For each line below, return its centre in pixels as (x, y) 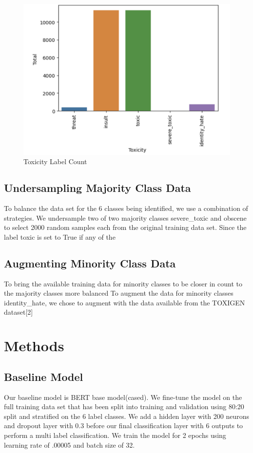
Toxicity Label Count (55, 161)
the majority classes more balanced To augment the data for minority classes (119, 293)
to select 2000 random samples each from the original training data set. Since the (125, 227)
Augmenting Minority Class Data (90, 263)
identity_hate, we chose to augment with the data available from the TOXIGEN (125, 302)
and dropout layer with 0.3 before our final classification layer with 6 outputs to (124, 425)
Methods (34, 346)
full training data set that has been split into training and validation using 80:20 (124, 406)
